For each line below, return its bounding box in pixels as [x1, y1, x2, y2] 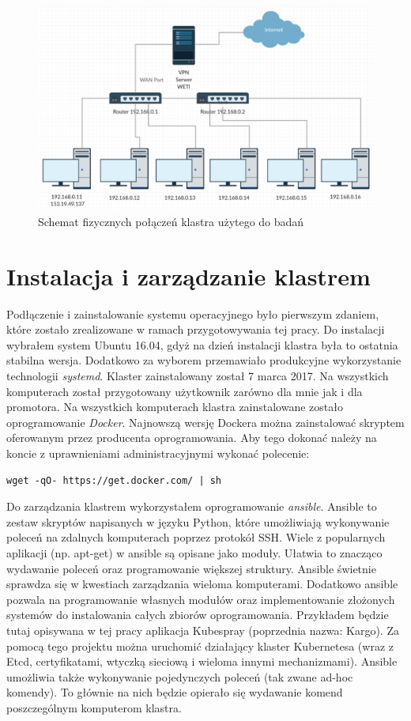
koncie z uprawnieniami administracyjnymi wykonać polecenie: [6, 445, 310, 462]
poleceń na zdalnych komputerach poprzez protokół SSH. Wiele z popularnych [6, 529, 386, 545]
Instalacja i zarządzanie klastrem [6, 259, 371, 292]
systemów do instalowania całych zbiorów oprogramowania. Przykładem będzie [6, 606, 389, 623]
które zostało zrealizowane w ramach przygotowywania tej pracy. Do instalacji [6, 321, 385, 338]
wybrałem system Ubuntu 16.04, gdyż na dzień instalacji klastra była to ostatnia [6, 336, 398, 353]
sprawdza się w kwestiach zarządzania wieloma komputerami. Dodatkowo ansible [6, 576, 398, 592]
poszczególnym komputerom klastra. [6, 699, 182, 715]
